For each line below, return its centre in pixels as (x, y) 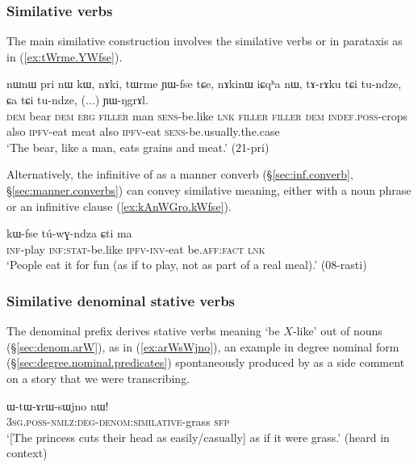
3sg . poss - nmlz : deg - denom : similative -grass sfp (118, 421)
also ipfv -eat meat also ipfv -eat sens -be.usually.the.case (143, 131)
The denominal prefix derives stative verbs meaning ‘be (143, 331)
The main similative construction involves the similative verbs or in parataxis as (205, 41)
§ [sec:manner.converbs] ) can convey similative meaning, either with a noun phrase (209, 189)
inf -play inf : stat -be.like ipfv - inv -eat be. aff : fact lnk (136, 248)
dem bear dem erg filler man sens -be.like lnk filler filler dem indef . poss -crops (207, 115)
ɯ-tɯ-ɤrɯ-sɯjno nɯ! (58, 405)
